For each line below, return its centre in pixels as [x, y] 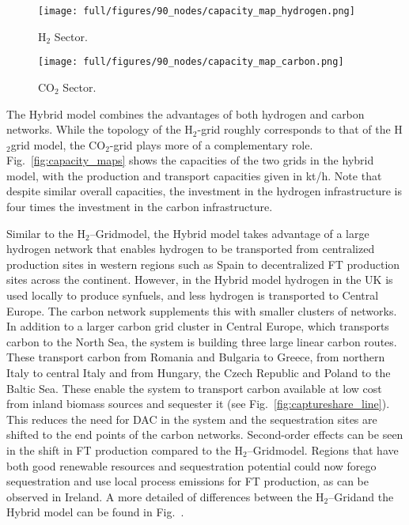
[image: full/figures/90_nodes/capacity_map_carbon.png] [191, 62]
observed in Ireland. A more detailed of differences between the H [165, 496]
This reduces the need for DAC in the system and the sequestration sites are [192, 419]
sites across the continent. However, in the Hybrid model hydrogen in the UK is [200, 279]
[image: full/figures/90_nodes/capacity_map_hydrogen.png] [197, 11]
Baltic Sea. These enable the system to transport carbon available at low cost [194, 388]
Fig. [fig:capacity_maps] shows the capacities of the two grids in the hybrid [190, 160]
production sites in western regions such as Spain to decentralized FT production [203, 264]
